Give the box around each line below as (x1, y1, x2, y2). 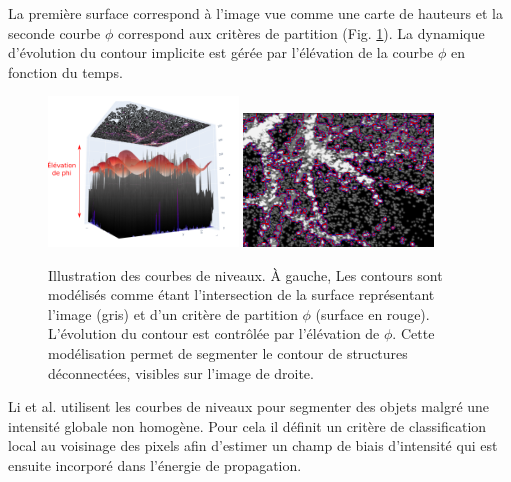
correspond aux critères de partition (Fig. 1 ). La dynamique (117, 22, 485, 43)
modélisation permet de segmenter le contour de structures (48, 342, 408, 363)
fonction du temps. (8, 61, 123, 82)
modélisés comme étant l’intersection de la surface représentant (48, 284, 435, 305)
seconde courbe (8, 22, 101, 43)
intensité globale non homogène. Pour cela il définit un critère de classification (8, 415, 487, 436)
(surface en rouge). (315, 303, 430, 324)
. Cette (392, 323, 435, 344)
